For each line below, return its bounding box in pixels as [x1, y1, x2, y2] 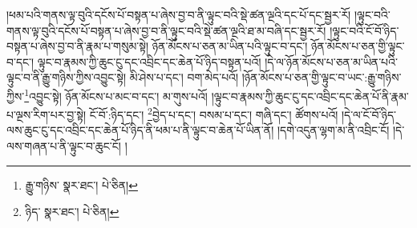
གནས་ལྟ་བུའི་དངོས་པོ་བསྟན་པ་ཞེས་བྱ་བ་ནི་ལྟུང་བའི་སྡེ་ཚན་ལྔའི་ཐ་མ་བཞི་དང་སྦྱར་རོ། [6, 22, 326, 38]
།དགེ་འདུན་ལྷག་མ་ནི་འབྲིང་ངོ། [277, 122, 390, 138]
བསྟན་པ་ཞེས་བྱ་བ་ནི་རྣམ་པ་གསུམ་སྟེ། [6, 38, 149, 54]
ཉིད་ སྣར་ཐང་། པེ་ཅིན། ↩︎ [25, 203, 119, 220]
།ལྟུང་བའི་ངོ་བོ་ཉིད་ [330, 22, 399, 38]
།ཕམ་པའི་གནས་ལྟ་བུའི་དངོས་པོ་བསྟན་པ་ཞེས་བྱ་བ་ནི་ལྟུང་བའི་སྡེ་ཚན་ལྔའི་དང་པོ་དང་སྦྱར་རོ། [6, 6, 351, 22]
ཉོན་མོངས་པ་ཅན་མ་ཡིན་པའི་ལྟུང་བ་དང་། [152, 38, 308, 54]
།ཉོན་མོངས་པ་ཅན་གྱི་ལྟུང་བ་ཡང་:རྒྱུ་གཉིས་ [241, 69, 402, 86]
